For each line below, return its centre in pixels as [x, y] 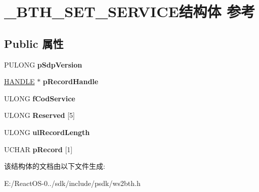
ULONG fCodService [40, 98]
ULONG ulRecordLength [47, 132]
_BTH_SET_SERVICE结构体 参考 [130, 11]
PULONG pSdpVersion [43, 64]
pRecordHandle [71, 81]
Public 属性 [34, 43]
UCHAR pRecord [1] [38, 149]
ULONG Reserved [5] [39, 115]
